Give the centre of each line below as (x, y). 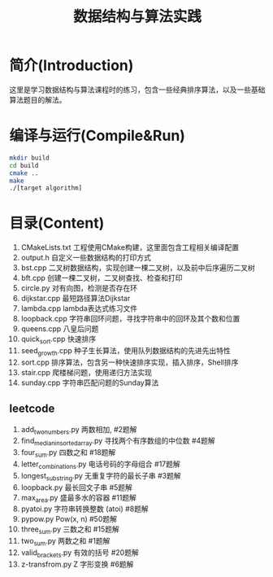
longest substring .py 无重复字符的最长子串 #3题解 (101, 476)
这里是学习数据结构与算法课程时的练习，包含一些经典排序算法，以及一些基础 (137, 90)
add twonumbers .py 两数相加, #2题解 (79, 430)
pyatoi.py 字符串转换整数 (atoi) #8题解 (84, 509)
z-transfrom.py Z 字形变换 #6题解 (77, 564)
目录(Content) (57, 223)
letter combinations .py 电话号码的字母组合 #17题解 (101, 465)
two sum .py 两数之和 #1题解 (65, 542)
